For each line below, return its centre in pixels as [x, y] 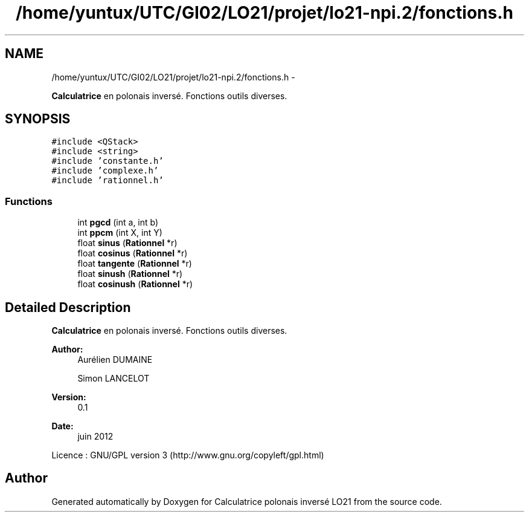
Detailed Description [68, 307]
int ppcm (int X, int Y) [120, 233]
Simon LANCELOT [114, 379]
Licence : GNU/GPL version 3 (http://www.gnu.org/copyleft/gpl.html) [188, 455]
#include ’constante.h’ [107, 161]
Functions [29, 201]
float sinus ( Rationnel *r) [127, 243]
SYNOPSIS [38, 119]
